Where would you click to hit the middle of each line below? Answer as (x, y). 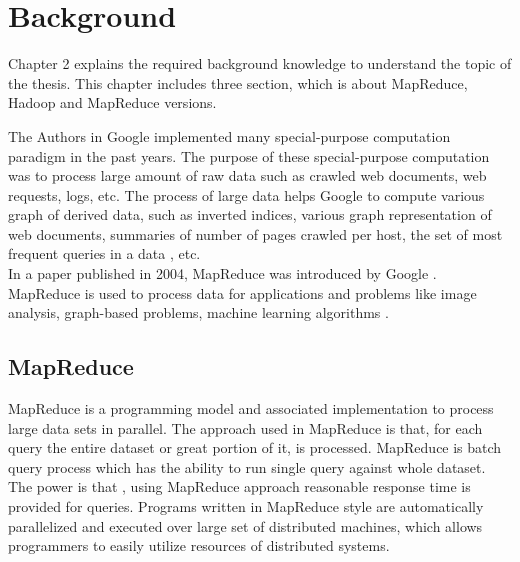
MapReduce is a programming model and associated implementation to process (251, 408)
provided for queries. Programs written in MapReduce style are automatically (246, 506)
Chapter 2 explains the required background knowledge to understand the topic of (260, 63)
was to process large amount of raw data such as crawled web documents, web (247, 175)
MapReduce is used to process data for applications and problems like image (242, 292)
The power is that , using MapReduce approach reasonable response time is (239, 486)
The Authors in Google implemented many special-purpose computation (229, 135)
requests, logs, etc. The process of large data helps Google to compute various (246, 194)
